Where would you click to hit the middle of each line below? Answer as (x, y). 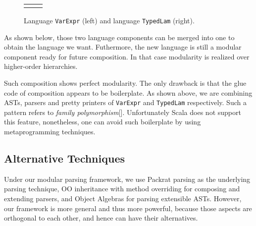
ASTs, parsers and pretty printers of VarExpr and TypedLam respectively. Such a (125, 102)
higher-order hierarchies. (41, 66)
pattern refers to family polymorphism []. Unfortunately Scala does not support (123, 112)
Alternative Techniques (64, 158)
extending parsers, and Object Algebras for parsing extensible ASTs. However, (123, 198)
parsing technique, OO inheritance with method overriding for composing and (122, 189)
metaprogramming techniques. (50, 132)
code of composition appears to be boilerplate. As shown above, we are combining (128, 92)
